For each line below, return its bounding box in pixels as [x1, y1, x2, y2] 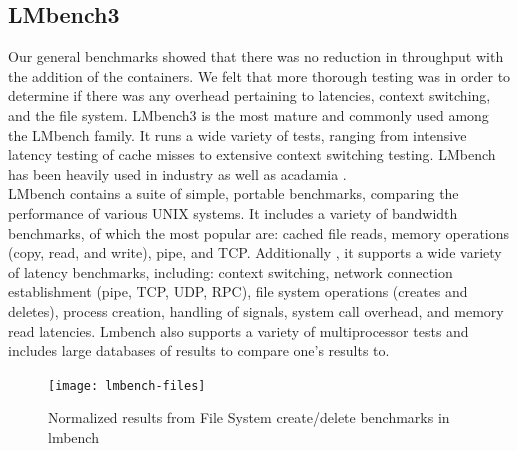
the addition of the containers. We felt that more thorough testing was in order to [8, 65, 511, 86]
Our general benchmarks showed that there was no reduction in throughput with [8, 46, 504, 67]
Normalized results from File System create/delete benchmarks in [48, 407, 450, 428]
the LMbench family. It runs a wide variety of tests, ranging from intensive [8, 124, 467, 145]
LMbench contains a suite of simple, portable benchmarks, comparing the [8, 183, 459, 204]
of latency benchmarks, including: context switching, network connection [8, 261, 453, 282]
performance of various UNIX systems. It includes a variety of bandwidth [8, 202, 458, 223]
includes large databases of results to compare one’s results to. [8, 340, 390, 361]
